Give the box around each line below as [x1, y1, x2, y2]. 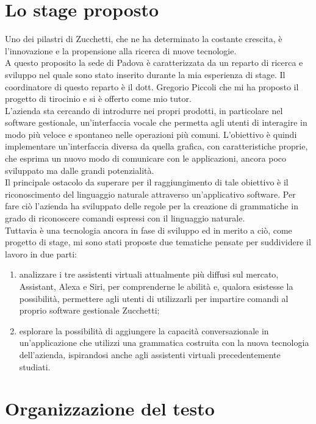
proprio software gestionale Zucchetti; [19, 304, 160, 317]
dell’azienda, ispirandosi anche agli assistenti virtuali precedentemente [19, 348, 281, 361]
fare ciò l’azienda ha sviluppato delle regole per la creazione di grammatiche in [5, 199, 298, 212]
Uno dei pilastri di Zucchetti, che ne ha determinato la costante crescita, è [5, 32, 282, 45]
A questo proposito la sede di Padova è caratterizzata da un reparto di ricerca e [5, 56, 303, 69]
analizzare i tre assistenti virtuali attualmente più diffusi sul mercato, [19, 268, 279, 281]
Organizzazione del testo [5, 396, 215, 421]
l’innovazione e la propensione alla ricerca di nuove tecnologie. [5, 44, 237, 57]
